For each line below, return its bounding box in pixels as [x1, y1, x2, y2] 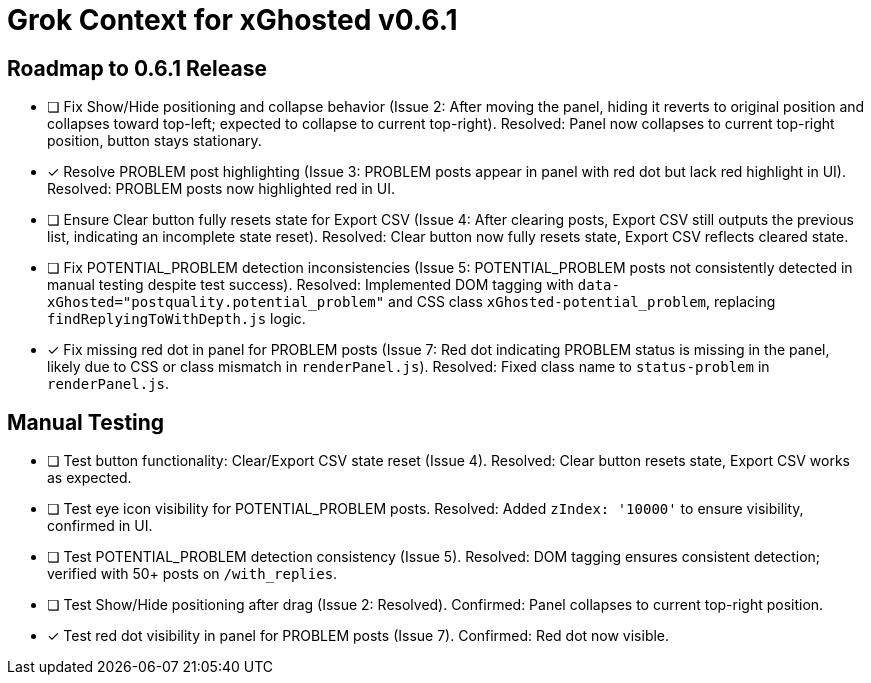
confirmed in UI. [47, 517, 153, 535]
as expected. [47, 469, 132, 487]
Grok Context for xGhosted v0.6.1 [7, 3, 458, 37]
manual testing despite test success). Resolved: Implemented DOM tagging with [47, 276, 574, 294]
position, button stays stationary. [47, 132, 262, 150]
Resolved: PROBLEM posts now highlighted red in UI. [47, 180, 395, 198]
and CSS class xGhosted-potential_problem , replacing [388, 293, 776, 311]
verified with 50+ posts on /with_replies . [47, 565, 338, 583]
